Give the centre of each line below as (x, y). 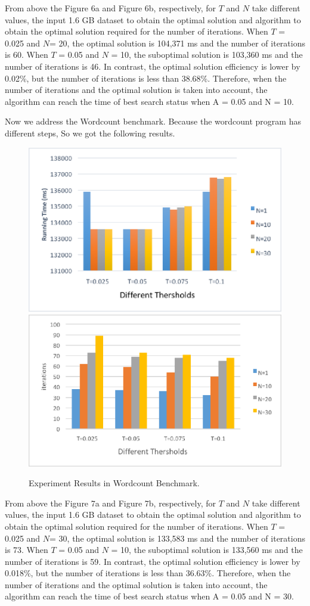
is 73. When (27, 550)
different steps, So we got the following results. (90, 133)
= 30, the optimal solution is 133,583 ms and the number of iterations (177, 538)
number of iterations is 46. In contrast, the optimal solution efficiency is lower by (153, 66)
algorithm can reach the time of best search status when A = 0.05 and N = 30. (149, 596)
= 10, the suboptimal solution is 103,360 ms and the (207, 55)
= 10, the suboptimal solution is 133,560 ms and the (207, 550)
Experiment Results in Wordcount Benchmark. (114, 483)
